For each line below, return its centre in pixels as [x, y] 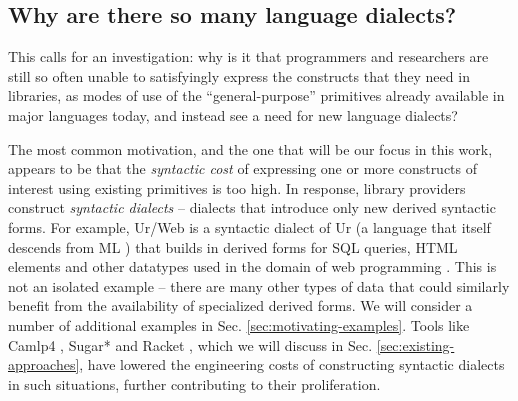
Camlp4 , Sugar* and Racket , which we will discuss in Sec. [190, 344]
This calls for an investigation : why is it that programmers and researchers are [248, 56]
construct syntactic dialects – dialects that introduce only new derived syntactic [252, 207]
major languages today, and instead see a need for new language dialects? [233, 114]
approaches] [44, 364]
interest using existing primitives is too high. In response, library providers [237, 187]
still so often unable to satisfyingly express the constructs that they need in [239, 75]
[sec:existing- [415, 344]
